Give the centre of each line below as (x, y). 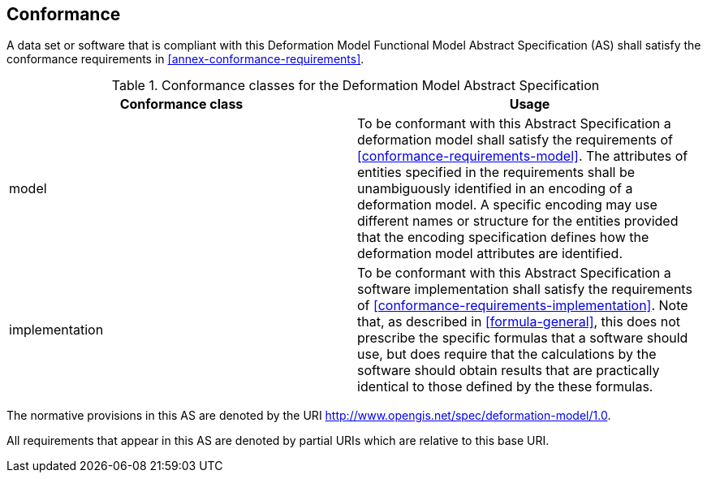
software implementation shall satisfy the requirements (525, 289)
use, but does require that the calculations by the (507, 354)
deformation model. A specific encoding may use (507, 205)
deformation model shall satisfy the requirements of (515, 140)
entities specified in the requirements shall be (496, 173)
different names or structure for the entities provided (518, 221)
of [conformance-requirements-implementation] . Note (523, 306)
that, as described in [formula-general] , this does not (519, 322)
